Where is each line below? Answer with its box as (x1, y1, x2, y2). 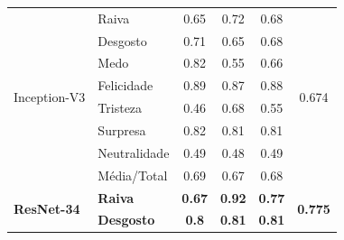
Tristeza (98, 98, 143, 117)
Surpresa (98, 120, 146, 139)
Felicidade (98, 76, 153, 95)
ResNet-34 (14, 198, 80, 217)
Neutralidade (98, 143, 170, 162)
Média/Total (98, 165, 168, 184)
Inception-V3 (14, 87, 86, 106)
